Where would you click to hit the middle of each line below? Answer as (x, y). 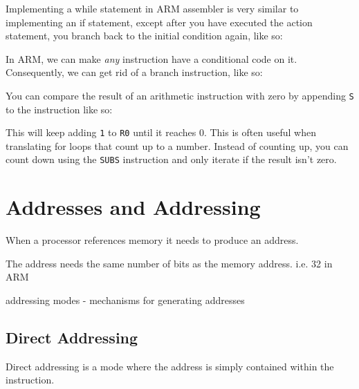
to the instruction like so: (59, 109)
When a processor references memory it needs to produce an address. (152, 240)
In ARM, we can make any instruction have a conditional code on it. (151, 58)
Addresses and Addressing (133, 207)
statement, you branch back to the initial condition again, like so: (144, 36)
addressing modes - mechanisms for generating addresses (125, 300)
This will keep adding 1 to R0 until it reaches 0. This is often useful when (161, 132)
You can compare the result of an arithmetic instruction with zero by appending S (180, 95)
